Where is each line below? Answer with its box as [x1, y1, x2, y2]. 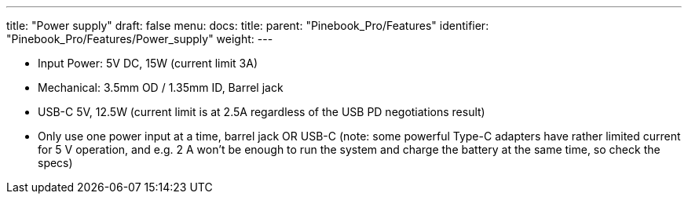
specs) [38, 156, 73, 169]
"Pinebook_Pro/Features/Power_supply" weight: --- [6, 32, 273, 45]
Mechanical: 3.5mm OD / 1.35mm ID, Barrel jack [38, 81, 284, 94]
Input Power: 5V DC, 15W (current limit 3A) [38, 56, 258, 70]
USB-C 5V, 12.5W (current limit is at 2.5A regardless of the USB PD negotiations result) [38, 105, 485, 118]
